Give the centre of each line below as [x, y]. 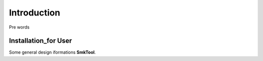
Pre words [19, 27]
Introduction [35, 13]
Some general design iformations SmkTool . [52, 52]
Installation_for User [41, 41]
